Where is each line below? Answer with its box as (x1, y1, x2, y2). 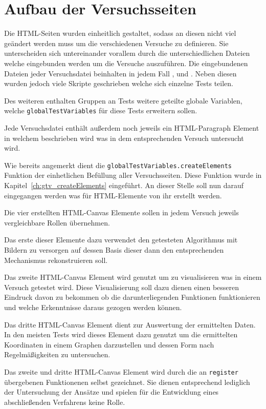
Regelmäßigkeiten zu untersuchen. (4, 349, 110, 360)
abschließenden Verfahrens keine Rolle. (4, 396, 125, 407)
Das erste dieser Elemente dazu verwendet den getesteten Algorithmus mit (4, 234, 238, 245)
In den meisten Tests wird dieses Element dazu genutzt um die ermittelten (4, 329, 238, 340)
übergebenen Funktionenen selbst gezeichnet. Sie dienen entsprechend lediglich (4, 376, 250, 387)
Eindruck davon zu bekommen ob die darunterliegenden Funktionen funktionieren (4, 292, 260, 302)
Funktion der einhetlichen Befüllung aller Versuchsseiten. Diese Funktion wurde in (4, 170, 262, 180)
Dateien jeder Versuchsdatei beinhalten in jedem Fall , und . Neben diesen (4, 68, 237, 78)
